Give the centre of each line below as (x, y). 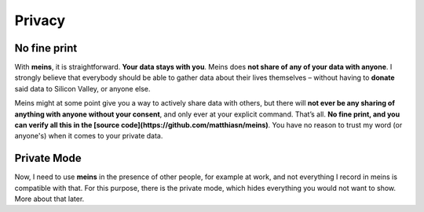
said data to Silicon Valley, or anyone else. (82, 88)
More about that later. (49, 199)
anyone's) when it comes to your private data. (89, 136)
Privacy (40, 20)
